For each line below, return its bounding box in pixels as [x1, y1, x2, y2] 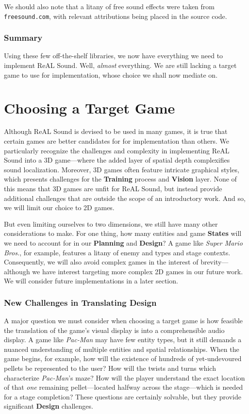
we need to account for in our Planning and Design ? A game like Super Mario [4, 237, 243, 248]
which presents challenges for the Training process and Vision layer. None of [4, 174, 237, 184]
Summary [4, 32, 43, 44]
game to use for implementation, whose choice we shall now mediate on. [4, 69, 218, 80]
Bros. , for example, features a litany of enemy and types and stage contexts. [4, 247, 231, 257]
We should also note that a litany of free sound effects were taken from [4, 1, 215, 11]
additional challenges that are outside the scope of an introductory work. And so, [4, 193, 246, 203]
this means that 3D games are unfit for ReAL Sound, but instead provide [4, 183, 222, 193]
